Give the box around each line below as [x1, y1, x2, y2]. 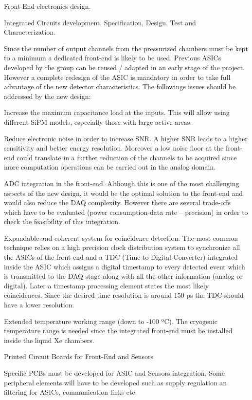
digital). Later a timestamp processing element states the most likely [4, 280, 209, 290]
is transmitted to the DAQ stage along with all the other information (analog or [4, 271, 243, 281]
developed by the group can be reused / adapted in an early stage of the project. [4, 62, 245, 72]
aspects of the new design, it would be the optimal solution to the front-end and [4, 188, 243, 198]
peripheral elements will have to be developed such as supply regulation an [4, 377, 227, 387]
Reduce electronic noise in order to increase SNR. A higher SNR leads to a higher [4, 133, 248, 143]
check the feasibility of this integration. [4, 216, 120, 227]
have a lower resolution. [4, 300, 74, 310]
